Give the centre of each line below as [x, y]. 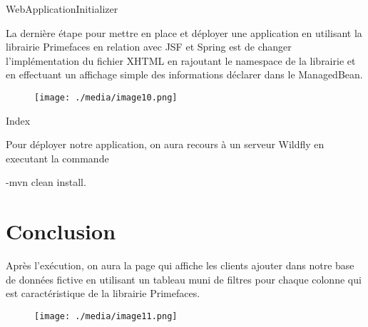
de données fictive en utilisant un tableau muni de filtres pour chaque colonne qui [184, 279]
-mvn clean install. [46, 182]
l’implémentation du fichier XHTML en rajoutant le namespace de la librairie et [181, 60]
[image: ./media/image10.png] [106, 97]
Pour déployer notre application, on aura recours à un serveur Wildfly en [165, 144]
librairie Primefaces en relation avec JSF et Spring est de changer [149, 47]
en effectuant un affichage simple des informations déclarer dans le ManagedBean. [184, 74]
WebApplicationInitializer [62, 9]
